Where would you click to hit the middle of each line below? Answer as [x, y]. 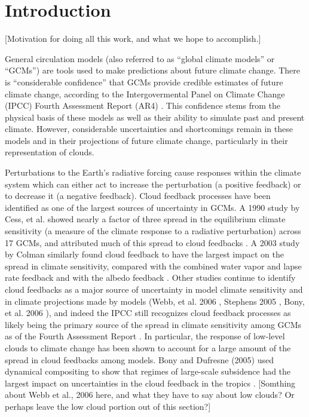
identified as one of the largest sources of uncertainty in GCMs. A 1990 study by [152, 207]
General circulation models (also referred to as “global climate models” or [140, 58]
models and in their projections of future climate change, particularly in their [146, 140]
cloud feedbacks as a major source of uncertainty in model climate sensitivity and [154, 289]
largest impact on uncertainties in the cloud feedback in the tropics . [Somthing [150, 383]
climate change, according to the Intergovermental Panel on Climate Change [145, 93]
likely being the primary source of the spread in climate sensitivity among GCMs [153, 324]
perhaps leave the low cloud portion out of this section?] [108, 406]
